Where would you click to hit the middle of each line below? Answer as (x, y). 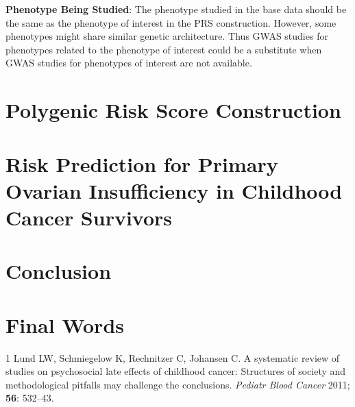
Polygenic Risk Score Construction (173, 110)
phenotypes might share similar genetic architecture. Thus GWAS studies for (167, 36)
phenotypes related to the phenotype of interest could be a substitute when (164, 49)
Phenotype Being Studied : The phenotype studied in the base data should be (176, 9)
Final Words (65, 324)
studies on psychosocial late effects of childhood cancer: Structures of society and (176, 371)
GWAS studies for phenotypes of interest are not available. (129, 63)
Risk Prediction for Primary (142, 163)
